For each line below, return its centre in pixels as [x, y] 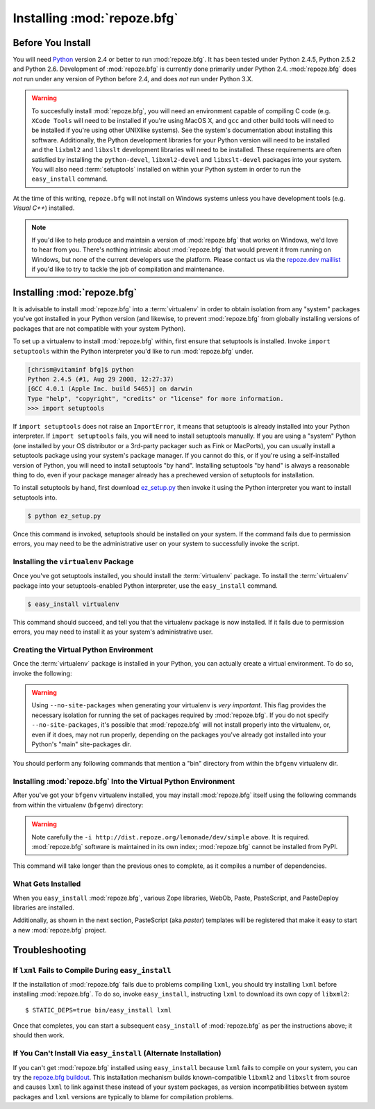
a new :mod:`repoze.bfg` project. [60, 930]
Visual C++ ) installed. [44, 208]
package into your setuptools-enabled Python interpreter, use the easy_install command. [145, 585]
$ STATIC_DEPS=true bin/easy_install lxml [99, 1010]
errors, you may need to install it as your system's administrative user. [113, 632]
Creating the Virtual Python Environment [83, 650]
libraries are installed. [43, 907]
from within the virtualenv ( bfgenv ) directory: [78, 805]
